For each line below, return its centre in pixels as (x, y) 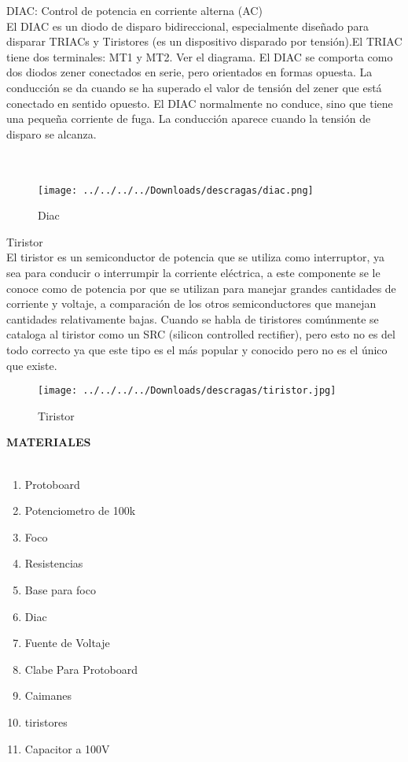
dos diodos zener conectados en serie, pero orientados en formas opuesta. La (189, 72)
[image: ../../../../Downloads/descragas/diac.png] (176, 190)
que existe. (32, 365)
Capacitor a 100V (67, 748)
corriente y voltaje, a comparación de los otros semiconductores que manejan (191, 303)
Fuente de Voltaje (67, 643)
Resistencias (54, 563)
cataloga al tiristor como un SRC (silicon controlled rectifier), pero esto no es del (201, 334)
